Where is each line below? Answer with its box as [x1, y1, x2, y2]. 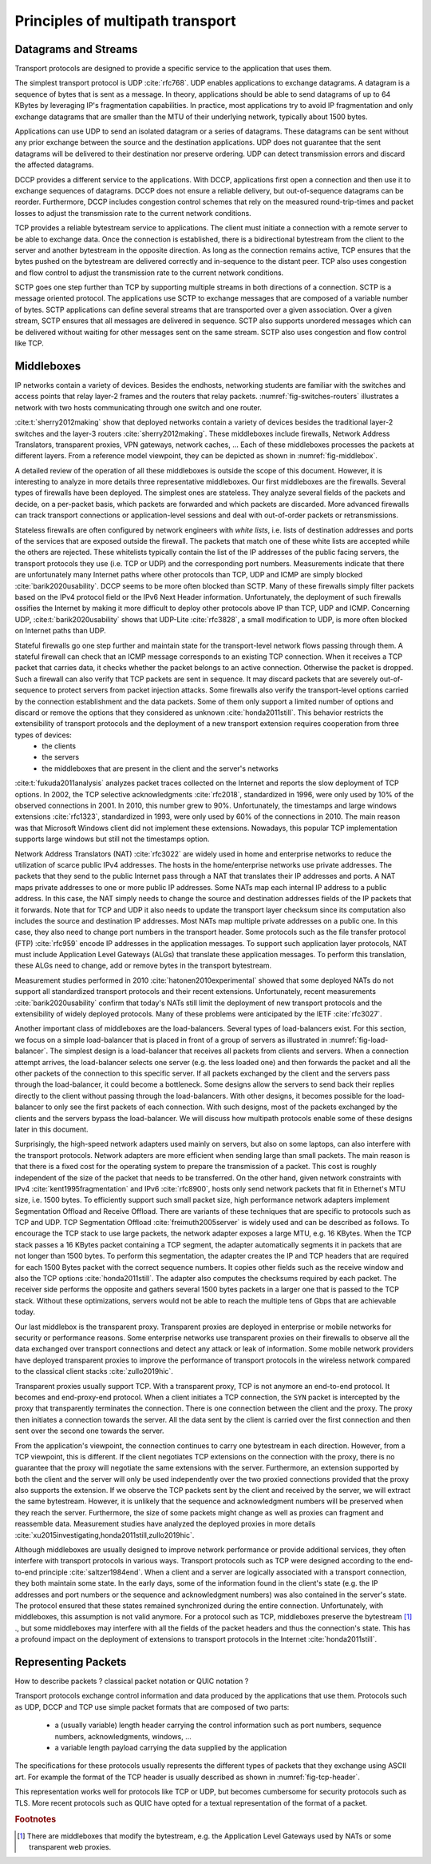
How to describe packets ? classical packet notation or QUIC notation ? [14, 1676, 249, 1686]
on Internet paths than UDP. [14, 626, 107, 636]
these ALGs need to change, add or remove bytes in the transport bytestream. [14, 960, 271, 971]
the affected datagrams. [14, 160, 94, 170]
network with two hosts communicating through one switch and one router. [14, 402, 263, 412]
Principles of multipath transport [14, 12, 236, 30]
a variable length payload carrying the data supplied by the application [54, 1743, 287, 1752]
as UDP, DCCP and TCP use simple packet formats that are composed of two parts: [14, 1702, 290, 1711]
